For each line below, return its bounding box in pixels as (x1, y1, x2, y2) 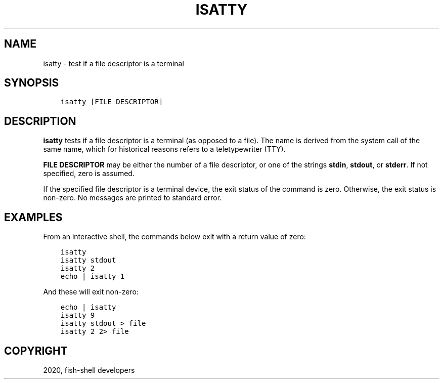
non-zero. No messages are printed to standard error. (43, 193, 222, 202)
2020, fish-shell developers (43, 365, 135, 374)
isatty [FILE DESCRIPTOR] (60, 98, 163, 106)
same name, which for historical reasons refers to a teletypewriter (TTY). (43, 145, 286, 154)
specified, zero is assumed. (43, 169, 135, 178)
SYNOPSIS (4, 76, 59, 90)
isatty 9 (60, 311, 95, 320)
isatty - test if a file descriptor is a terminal (43, 59, 184, 68)
